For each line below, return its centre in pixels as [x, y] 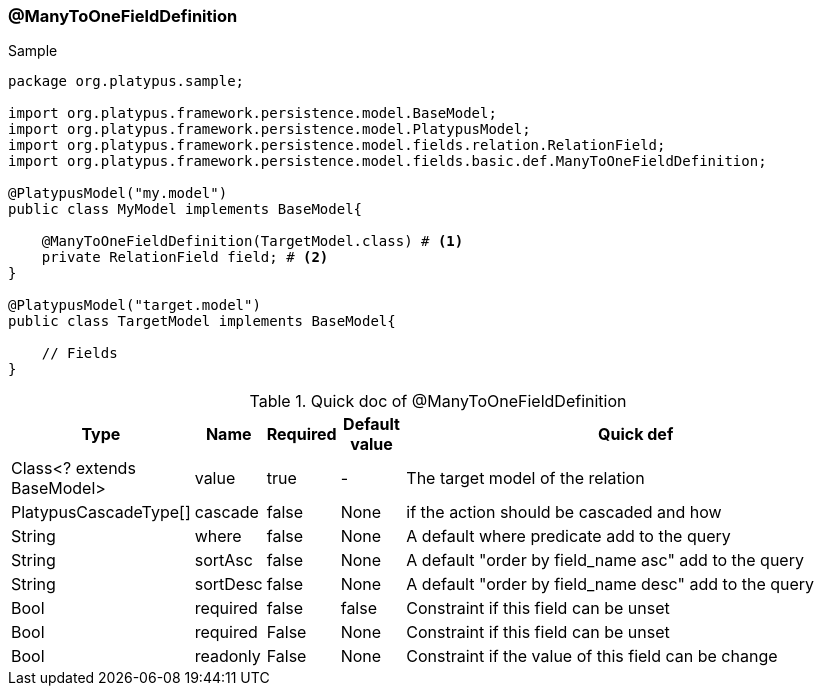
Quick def [636, 434]
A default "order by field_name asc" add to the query [605, 560]
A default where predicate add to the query [568, 536]
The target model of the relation [525, 478]
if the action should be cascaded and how [564, 512]
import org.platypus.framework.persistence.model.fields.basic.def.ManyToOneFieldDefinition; [387, 161]
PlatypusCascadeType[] [101, 512]
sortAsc [223, 560]
